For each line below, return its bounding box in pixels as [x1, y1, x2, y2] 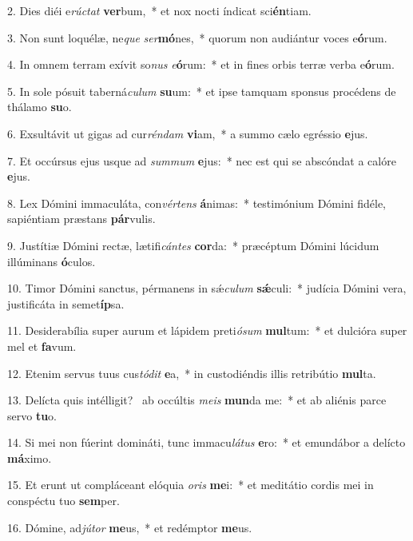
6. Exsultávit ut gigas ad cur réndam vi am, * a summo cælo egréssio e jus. [7, 125, 368, 141]
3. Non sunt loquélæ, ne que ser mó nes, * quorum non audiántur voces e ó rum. [7, 29, 387, 46]
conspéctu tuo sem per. [7, 492, 120, 509]
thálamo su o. [7, 98, 72, 115]
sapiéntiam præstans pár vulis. [7, 210, 156, 227]
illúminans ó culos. [7, 253, 96, 269]
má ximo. [7, 449, 52, 466]
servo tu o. [7, 407, 58, 424]
